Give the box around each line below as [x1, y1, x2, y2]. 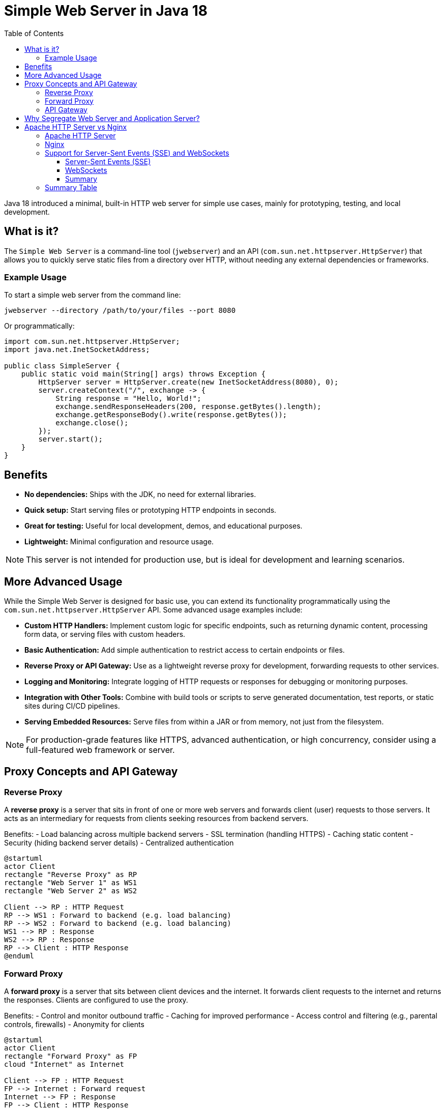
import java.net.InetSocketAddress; [4, 345, 150, 354]
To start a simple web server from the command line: [4, 290, 181, 300]
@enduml [4, 952, 35, 960]
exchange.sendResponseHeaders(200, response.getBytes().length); [55, 402, 321, 411]
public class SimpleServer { [4, 362, 120, 370]
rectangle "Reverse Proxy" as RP [4, 870, 137, 879]
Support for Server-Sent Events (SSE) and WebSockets [45, 148, 229, 157]
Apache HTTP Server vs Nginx [24, 122, 127, 131]
